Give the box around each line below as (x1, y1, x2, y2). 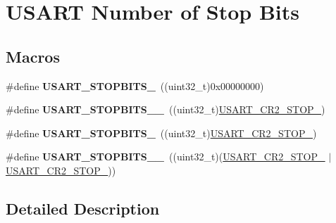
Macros (6, 45, 60, 67)
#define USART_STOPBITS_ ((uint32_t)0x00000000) (6, 78, 264, 93)
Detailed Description (6, 197, 160, 219)
